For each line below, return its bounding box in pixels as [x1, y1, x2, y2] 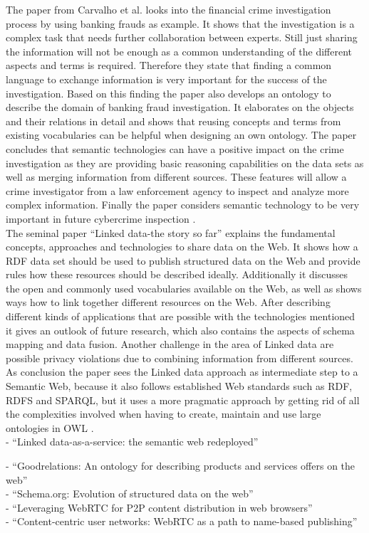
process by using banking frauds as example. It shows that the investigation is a [6, 16, 355, 31]
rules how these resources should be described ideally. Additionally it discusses [6, 267, 348, 282]
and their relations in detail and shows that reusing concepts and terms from [6, 113, 341, 128]
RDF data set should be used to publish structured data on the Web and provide [6, 253, 360, 268]
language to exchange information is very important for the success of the [6, 71, 327, 86]
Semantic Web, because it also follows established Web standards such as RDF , [6, 379, 353, 394]
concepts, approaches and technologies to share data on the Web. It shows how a [6, 239, 358, 254]
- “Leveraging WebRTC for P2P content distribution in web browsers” [6, 500, 313, 514]
